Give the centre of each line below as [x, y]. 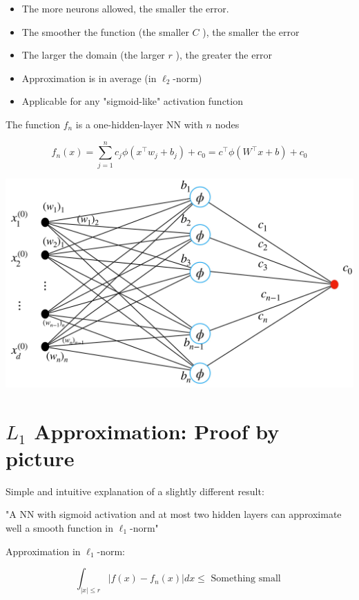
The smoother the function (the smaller [105, 31]
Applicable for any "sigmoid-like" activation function [132, 101]
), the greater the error [224, 55]
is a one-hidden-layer [119, 124]
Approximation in [43, 551]
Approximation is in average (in [89, 78]
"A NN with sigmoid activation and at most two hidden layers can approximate [174, 514]
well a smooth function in [60, 527]
